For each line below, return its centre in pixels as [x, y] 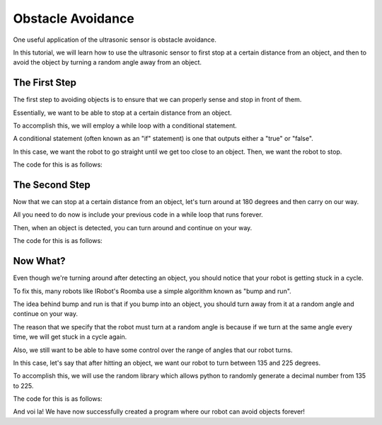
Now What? [39, 261]
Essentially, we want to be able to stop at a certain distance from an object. [123, 113]
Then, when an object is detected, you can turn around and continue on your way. [133, 227]
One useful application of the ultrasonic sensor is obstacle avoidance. [115, 40]
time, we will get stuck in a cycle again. [70, 337]
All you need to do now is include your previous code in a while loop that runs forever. [138, 215]
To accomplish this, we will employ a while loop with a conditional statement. [125, 126]
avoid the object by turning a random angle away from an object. [107, 62]
